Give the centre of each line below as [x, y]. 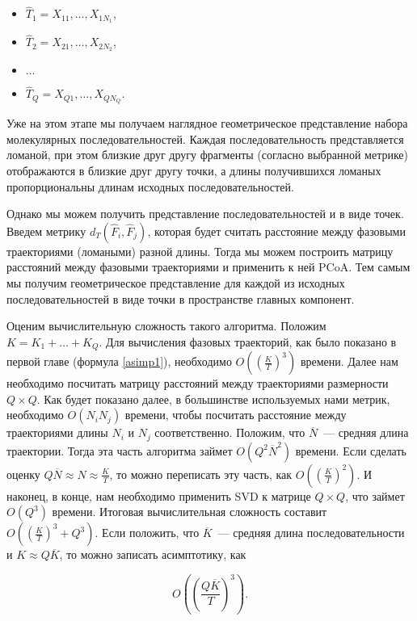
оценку [23, 474]
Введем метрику [46, 231]
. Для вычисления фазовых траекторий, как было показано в [248, 341]
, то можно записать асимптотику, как [153, 554]
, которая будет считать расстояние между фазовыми [276, 231]
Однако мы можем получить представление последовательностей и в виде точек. [205, 214]
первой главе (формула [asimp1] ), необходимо [119, 361]
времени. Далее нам [349, 361]
